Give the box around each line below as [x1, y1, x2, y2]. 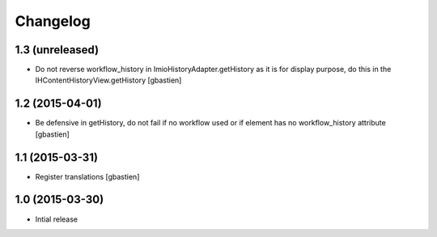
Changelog [15, 12, 91, 30]
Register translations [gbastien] [35, 171, 140, 181]
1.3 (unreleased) [15, 43, 100, 57]
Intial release [35, 214, 78, 224]
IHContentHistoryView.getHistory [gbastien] [35, 75, 182, 85]
